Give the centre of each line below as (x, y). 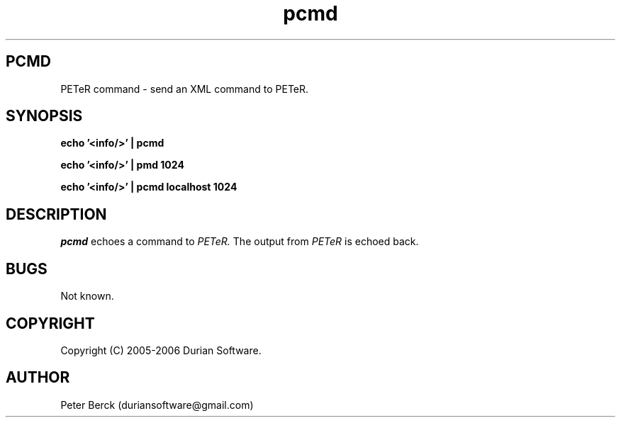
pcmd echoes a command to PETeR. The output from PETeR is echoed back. (240, 242)
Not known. (87, 296)
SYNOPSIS (44, 116)
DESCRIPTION (56, 214)
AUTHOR (38, 378)
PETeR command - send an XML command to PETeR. (185, 89)
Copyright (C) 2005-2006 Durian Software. (161, 350)
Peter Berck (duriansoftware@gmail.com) (157, 405)
